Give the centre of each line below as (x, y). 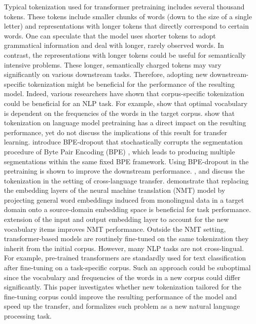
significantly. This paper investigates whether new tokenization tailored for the (123, 287)
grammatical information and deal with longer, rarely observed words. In (114, 45)
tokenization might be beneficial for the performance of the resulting (131, 84)
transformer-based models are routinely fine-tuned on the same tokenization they (126, 238)
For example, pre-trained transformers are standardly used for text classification (125, 258)
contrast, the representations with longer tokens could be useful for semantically (125, 54)
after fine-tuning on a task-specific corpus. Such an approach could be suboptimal (128, 268)
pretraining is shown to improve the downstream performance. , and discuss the (124, 171)
